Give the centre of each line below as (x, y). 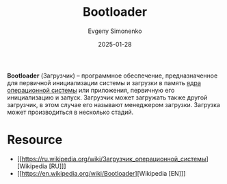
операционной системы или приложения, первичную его (91, 90)
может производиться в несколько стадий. (70, 112)
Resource (35, 140)
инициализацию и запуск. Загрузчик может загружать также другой (107, 97)
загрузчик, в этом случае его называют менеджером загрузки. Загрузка (114, 104)
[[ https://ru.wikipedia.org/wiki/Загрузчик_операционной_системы (111, 159)
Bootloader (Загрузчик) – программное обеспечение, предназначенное (112, 76)
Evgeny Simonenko (115, 31)
